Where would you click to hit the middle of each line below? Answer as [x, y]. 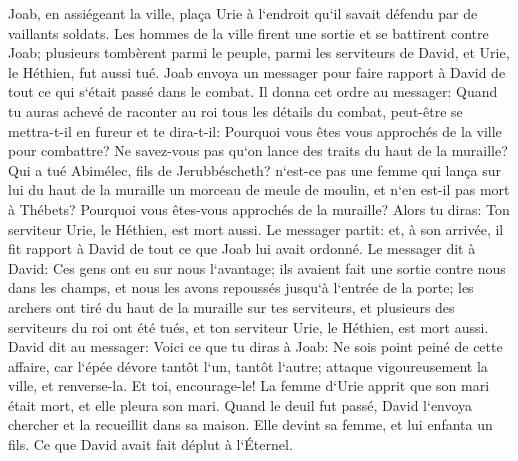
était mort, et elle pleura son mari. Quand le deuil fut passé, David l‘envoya [240, 404]
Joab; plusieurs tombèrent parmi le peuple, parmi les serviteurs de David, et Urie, [259, 52]
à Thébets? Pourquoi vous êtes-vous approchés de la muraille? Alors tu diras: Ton [259, 208]
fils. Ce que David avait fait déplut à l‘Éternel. [150, 444]
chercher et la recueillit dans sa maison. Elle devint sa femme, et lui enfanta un [250, 424]
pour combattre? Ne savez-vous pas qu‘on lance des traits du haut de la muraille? [258, 150]
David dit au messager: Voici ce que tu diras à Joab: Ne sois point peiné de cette [255, 346]
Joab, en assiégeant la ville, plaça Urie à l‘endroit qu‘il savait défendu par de [243, 13]
